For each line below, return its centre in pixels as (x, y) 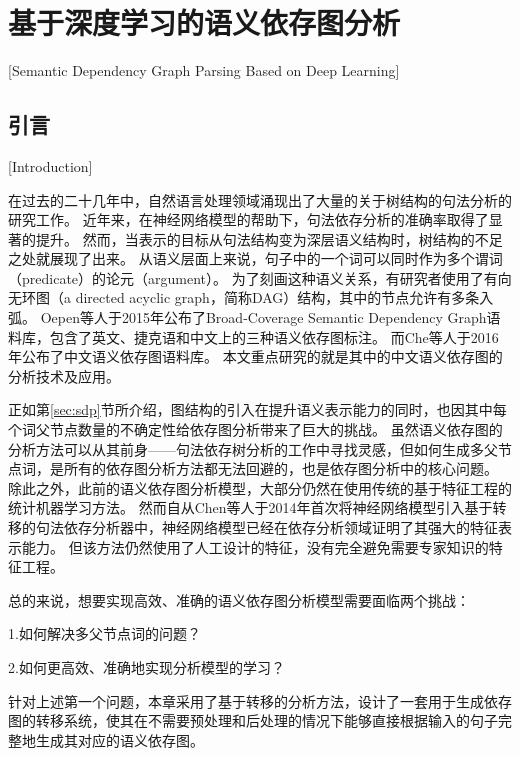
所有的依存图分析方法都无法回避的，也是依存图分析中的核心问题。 (280, 468)
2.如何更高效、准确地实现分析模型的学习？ (146, 666)
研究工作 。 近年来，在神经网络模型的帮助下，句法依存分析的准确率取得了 (248, 219)
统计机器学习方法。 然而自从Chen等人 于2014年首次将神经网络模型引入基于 (250, 507)
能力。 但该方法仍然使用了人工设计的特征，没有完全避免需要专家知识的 (255, 546)
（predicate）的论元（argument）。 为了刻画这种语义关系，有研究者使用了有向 (260, 277)
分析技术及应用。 (64, 375)
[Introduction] (50, 165)
